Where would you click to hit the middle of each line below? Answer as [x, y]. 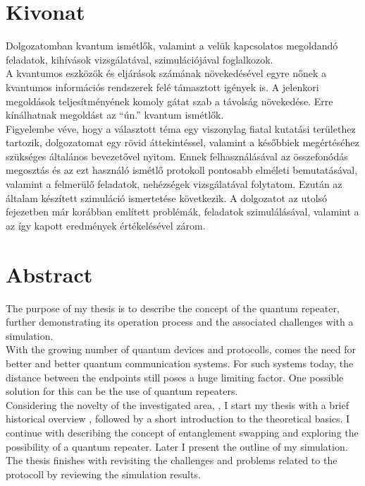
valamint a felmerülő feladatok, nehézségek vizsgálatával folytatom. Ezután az [174, 184]
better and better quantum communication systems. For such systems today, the [180, 363]
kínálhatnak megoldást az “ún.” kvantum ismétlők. [115, 115]
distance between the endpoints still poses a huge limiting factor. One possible [175, 377]
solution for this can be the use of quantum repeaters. [122, 391]
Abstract [49, 274]
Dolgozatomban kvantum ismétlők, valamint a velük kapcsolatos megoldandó [172, 46]
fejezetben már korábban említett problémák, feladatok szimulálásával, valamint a [182, 212]
